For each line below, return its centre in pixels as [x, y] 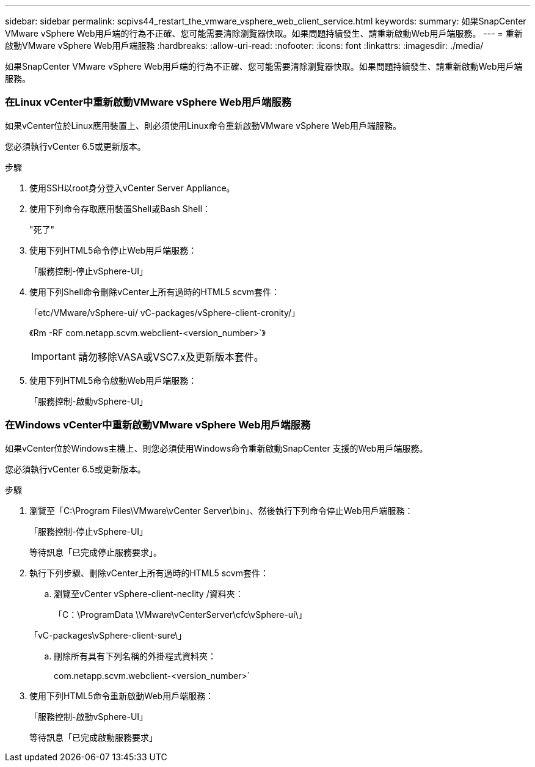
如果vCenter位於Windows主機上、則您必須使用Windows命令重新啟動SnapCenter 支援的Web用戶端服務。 [217, 448]
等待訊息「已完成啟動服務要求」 [93, 737]
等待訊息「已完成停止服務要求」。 [96, 552]
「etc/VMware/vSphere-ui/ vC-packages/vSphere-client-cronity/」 [165, 312]
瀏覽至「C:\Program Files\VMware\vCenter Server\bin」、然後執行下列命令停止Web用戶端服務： [221, 510]
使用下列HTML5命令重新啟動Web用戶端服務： [122, 695]
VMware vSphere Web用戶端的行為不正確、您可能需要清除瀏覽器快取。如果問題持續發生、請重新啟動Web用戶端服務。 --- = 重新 [264, 33]
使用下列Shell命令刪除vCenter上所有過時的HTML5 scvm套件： [155, 292]
